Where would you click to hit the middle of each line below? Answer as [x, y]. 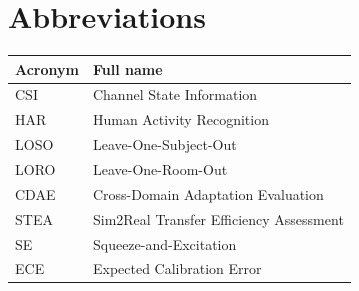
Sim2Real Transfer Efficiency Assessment [218, 218]
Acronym [47, 68]
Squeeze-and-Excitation [164, 243]
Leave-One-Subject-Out [164, 144]
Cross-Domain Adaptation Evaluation [208, 193]
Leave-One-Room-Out [160, 169]
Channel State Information [175, 94]
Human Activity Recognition [180, 119]
